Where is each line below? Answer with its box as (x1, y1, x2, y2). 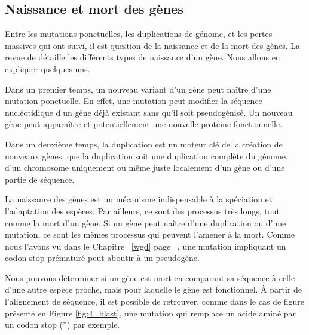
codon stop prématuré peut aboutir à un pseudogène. (5, 251, 200, 264)
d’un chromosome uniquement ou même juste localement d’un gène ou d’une (5, 161, 285, 174)
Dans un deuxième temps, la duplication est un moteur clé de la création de (5, 137, 283, 150)
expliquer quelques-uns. (5, 62, 90, 75)
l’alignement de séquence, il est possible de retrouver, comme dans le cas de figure (5, 295, 305, 308)
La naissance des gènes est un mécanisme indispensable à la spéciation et (5, 193, 273, 205)
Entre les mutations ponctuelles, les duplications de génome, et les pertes (5, 27, 273, 40)
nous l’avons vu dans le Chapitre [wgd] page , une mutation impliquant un (5, 239, 286, 252)
